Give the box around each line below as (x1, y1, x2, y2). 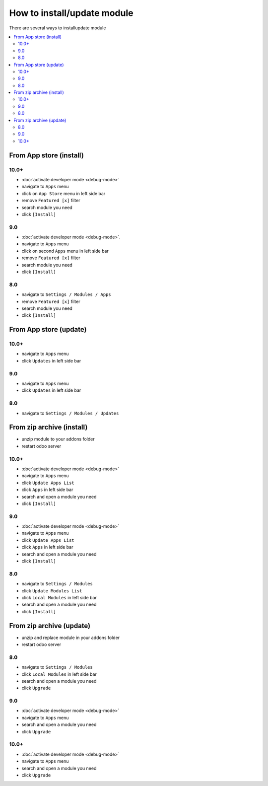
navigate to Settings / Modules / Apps (21, 291, 111, 297)
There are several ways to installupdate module (9, 25, 106, 31)
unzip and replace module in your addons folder (21, 635, 120, 641)
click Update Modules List (21, 587, 82, 593)
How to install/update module (9, 7, 134, 18)
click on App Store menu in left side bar (21, 190, 106, 196)
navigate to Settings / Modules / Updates (21, 410, 119, 416)
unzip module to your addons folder (21, 436, 95, 442)
